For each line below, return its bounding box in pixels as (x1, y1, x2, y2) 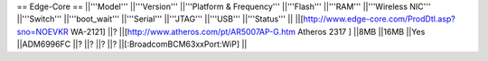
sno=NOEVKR (16, 26, 70, 37)
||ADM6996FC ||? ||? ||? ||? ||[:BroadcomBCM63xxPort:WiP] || (16, 39, 248, 49)
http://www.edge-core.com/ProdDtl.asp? (303, 13, 455, 24)
